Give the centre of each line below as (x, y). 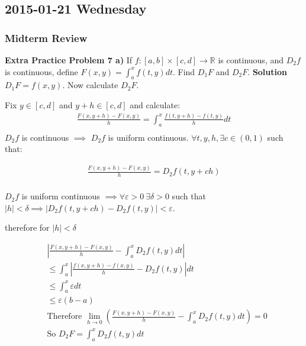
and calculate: (155, 104)
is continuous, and (251, 60)
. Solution (268, 71)
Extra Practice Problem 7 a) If (69, 60)
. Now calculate (90, 85)
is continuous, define (41, 71)
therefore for (27, 227)
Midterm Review (46, 38)
